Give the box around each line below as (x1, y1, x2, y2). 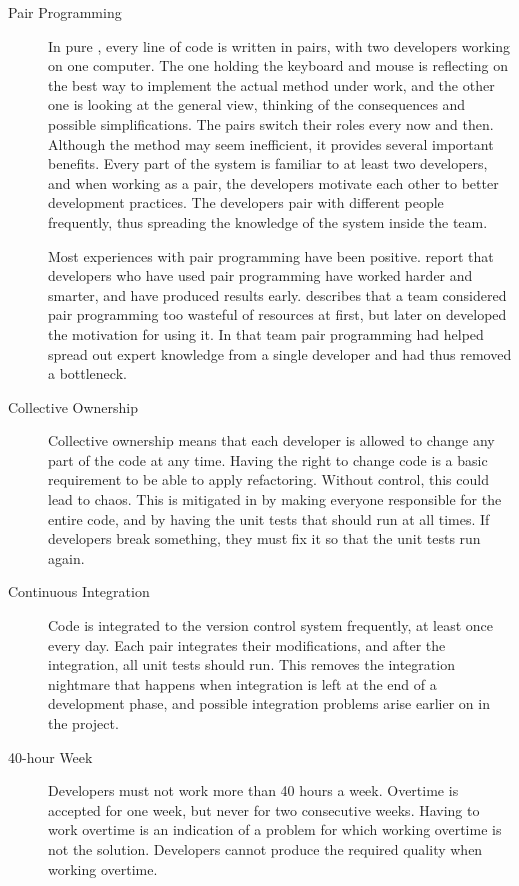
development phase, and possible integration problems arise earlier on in (48, 693, 490, 714)
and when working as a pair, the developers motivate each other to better (48, 172, 499, 193)
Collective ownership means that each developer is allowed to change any (48, 430, 495, 451)
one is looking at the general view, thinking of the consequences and (48, 94, 466, 115)
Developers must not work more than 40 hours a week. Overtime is (48, 780, 459, 801)
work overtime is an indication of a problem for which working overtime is (48, 819, 502, 840)
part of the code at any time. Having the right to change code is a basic (48, 449, 488, 470)
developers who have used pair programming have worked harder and (48, 265, 473, 286)
